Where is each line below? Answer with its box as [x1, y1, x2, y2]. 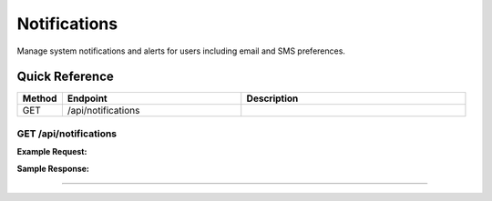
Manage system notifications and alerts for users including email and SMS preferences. [16, 45, 346, 56]
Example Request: [16, 146, 87, 157]
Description [246, 92, 299, 105]
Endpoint [67, 92, 108, 105]
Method [22, 92, 57, 105]
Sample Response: [16, 163, 90, 174]
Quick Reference [16, 69, 114, 85]
